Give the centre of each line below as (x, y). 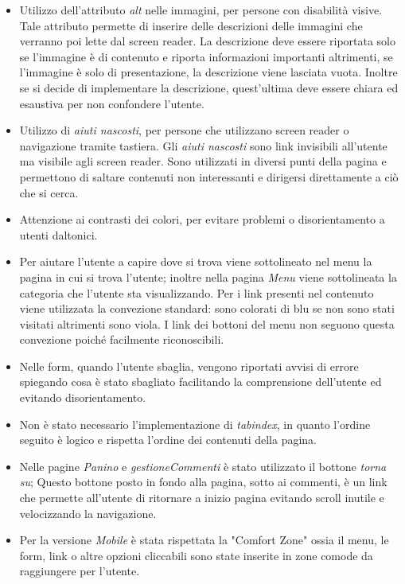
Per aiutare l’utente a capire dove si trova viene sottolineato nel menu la (196, 261)
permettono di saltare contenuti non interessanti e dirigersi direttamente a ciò (209, 176)
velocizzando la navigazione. (88, 513)
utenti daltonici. (58, 234)
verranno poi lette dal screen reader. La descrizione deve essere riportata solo (208, 41)
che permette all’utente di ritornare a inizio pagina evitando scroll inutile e (202, 498)
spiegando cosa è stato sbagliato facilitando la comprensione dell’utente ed (201, 382)
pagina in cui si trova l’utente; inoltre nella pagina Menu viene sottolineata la (208, 276)
